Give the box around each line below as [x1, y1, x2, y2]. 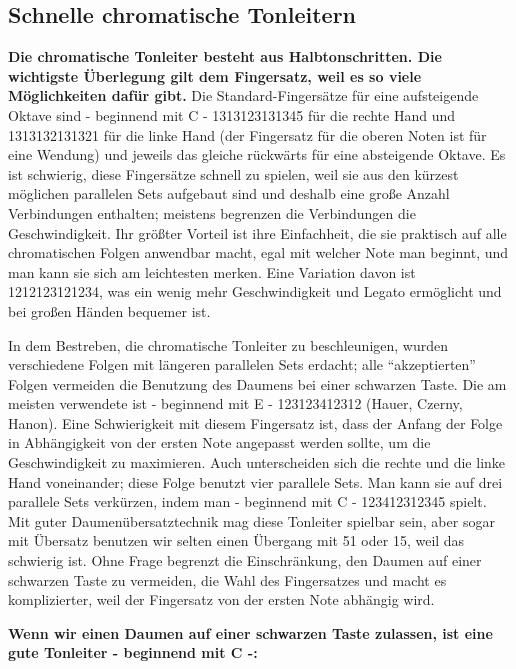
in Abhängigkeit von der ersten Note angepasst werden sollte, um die [8, 432, 431, 453]
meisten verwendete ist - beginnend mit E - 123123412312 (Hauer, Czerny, [8, 393, 463, 414]
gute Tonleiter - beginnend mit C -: [8, 642, 258, 663]
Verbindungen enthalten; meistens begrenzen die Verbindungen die [8, 202, 416, 223]
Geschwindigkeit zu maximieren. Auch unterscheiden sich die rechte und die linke [8, 452, 506, 473]
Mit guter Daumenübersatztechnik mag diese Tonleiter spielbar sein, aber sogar [8, 510, 495, 531]
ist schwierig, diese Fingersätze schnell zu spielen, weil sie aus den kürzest [8, 163, 459, 184]
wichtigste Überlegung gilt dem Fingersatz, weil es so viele [8, 65, 422, 86]
